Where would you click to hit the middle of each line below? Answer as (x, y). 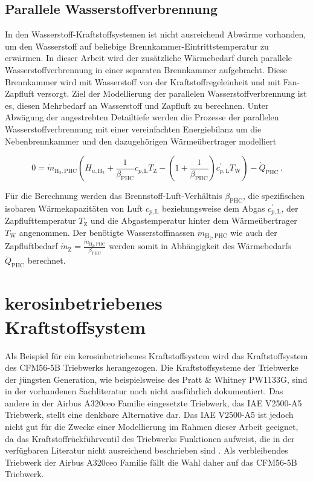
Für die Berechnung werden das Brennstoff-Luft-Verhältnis (114, 196)
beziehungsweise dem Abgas (213, 208)
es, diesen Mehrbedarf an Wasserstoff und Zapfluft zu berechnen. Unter (137, 105)
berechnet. (47, 260)
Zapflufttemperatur (40, 220)
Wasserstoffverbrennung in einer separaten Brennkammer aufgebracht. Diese (146, 69)
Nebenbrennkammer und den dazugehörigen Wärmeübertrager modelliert (141, 141)
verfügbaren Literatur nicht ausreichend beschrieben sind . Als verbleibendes (147, 450)
